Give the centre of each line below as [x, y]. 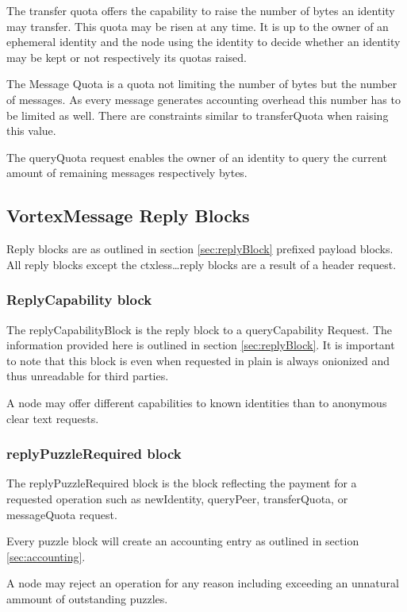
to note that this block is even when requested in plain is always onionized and [198, 360]
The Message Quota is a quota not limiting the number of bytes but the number [202, 84]
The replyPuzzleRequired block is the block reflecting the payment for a [182, 483]
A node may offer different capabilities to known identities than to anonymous [197, 402]
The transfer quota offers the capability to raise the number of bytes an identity [201, 10]
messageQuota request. [62, 514]
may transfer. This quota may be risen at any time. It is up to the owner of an [198, 26]
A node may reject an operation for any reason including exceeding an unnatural [203, 583]
